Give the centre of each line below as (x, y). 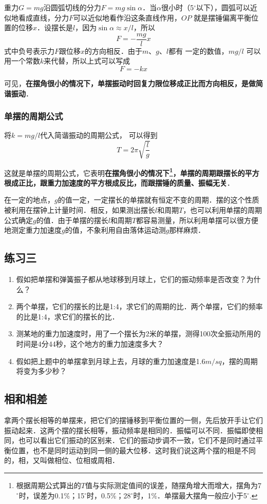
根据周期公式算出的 (49, 485)
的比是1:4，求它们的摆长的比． (68, 316)
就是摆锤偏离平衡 (223, 17)
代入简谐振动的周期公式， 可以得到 (99, 135)
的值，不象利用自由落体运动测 (115, 230)
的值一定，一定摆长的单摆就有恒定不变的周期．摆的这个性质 (158, 200)
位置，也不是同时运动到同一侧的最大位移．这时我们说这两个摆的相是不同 (133, 450)
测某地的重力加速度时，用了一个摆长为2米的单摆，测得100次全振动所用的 (138, 334)
